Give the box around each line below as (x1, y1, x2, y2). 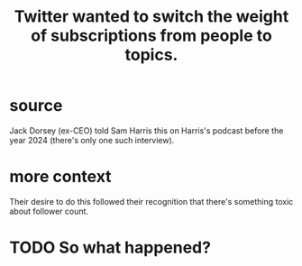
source (9, 96, 63, 116)
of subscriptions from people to (31, 25, 272, 46)
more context (9, 167, 112, 187)
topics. (124, 45, 178, 65)
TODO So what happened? (9, 237, 212, 258)
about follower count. (9, 206, 88, 216)
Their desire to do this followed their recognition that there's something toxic (9, 196, 294, 206)
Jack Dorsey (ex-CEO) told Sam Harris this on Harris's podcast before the (9, 124, 284, 136)
